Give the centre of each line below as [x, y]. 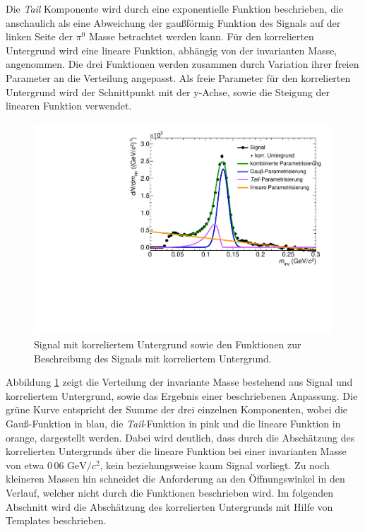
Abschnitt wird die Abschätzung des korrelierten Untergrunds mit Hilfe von [169, 506]
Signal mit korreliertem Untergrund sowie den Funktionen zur [168, 344]
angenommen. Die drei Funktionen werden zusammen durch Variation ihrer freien [182, 64]
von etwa [25, 465]
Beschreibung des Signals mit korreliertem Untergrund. [153, 358]
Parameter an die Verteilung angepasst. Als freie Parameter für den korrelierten [178, 77]
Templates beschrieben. [56, 520]
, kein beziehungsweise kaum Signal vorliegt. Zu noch [215, 465]
